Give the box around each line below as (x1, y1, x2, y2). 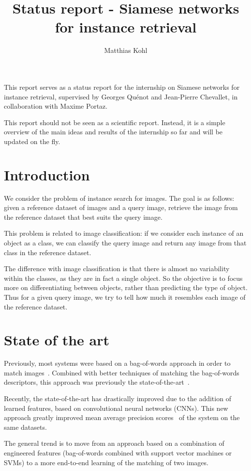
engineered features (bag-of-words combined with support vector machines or (4, 448, 232, 457)
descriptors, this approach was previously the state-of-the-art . (4, 377, 190, 387)
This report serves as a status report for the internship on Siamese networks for (4, 81, 240, 92)
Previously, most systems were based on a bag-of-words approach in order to (4, 358, 231, 368)
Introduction (4, 164, 90, 184)
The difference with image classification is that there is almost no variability (4, 263, 230, 274)
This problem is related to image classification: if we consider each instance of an (4, 228, 244, 238)
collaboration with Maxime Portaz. (4, 101, 108, 111)
